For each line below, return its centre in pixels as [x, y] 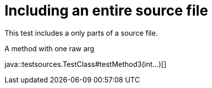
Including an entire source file [107, 11]
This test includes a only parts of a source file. [81, 33]
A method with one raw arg [50, 48]
